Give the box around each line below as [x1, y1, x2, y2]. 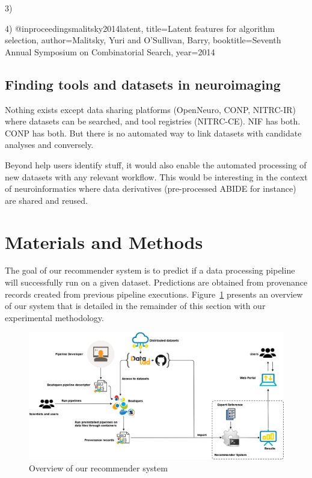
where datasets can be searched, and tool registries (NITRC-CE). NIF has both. [5, 115, 301, 127]
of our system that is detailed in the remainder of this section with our [5, 299, 266, 312]
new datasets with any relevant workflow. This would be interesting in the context [5, 170, 308, 183]
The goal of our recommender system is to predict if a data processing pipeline [5, 264, 295, 277]
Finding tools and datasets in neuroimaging [5, 75, 281, 93]
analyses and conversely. [5, 138, 94, 151]
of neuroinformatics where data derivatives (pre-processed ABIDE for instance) [5, 182, 296, 195]
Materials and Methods [5, 229, 203, 254]
